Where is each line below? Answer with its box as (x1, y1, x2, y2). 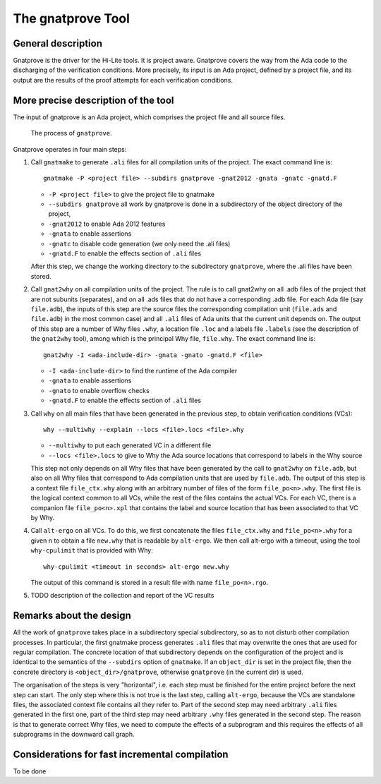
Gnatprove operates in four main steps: (13, 145, 127, 153)
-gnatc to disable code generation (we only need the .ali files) (48, 239, 231, 248)
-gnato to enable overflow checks (48, 386, 150, 394)
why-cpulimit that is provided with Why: (30, 546, 153, 555)
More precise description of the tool (13, 94, 174, 106)
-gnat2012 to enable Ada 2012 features (48, 219, 166, 228)
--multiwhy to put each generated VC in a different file (48, 441, 212, 450)
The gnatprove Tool (13, 11, 131, 26)
